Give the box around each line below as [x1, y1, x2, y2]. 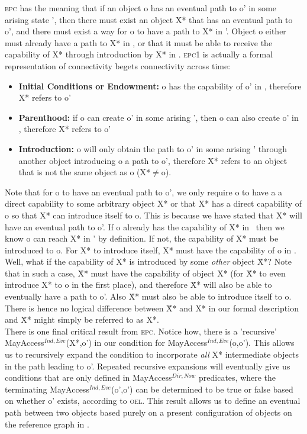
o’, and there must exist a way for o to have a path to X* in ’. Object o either [5, 25, 286, 37]
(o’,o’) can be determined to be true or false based [111, 382, 293, 395]
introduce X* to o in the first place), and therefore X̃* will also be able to [5, 278, 272, 291]
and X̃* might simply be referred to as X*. [5, 313, 159, 326]
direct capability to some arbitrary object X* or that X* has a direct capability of [5, 197, 302, 210]
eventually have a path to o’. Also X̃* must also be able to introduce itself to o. [5, 290, 292, 303]
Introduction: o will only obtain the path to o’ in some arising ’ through [18, 142, 287, 155]
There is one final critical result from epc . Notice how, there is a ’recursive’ [5, 324, 277, 337]
